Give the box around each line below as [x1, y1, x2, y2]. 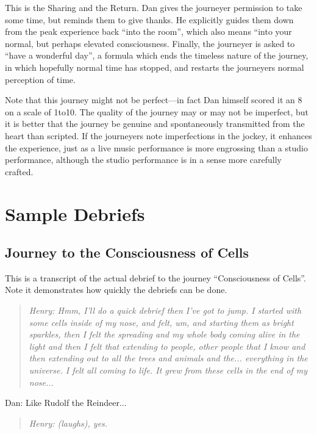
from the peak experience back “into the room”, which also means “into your [5, 25, 292, 38]
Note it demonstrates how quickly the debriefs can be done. [5, 283, 227, 296]
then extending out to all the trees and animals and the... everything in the [29, 352, 308, 364]
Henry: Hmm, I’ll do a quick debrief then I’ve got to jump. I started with [29, 304, 302, 317]
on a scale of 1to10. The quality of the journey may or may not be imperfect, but [5, 105, 308, 118]
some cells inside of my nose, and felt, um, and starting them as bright [29, 316, 294, 328]
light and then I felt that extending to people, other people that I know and [29, 339, 305, 352]
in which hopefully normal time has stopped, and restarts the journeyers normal [5, 60, 304, 73]
